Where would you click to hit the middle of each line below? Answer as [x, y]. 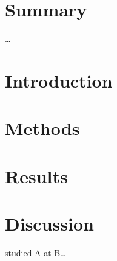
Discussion [49, 224]
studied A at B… [35, 252]
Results [36, 176]
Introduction [59, 80]
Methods [42, 128]
